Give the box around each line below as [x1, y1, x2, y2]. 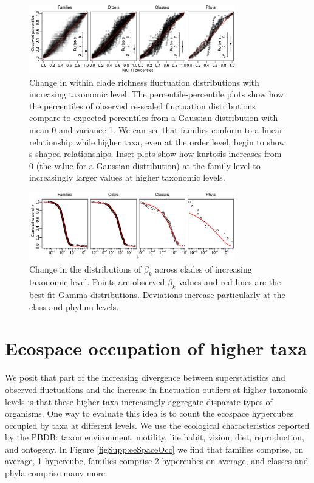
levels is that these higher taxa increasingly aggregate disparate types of [5, 395, 273, 408]
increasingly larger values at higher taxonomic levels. [29, 171, 225, 184]
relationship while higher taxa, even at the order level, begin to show [29, 135, 285, 148]
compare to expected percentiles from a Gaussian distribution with [29, 111, 278, 124]
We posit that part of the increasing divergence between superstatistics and [5, 371, 285, 384]
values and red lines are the [179, 276, 281, 288]
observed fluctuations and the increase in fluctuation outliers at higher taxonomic [5, 383, 308, 395]
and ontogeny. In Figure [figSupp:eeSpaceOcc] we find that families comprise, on [5, 442, 304, 455]
